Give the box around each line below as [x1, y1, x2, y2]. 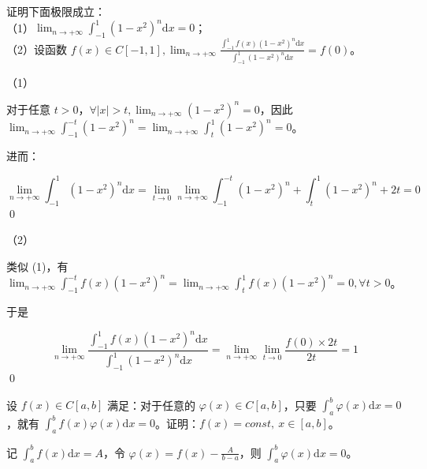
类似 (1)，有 [6, 258, 69, 275]
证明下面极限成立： [6, 3, 106, 19]
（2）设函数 [6, 40, 67, 57]
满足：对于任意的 [107, 396, 196, 413]
